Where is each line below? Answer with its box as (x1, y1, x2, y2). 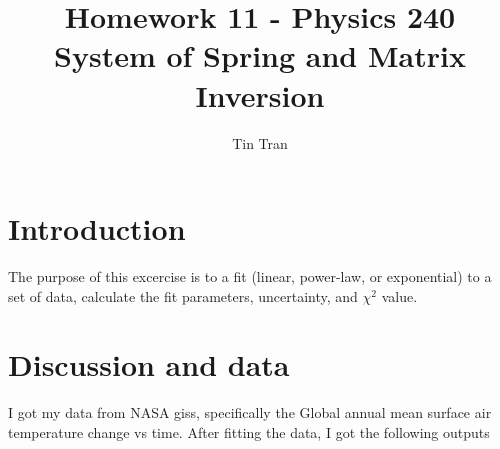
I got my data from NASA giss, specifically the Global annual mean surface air (8, 402, 492, 423)
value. (381, 285, 418, 306)
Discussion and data (8, 344, 290, 385)
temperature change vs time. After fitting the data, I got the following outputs (8, 421, 490, 442)
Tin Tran (232, 132, 288, 153)
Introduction (8, 208, 186, 249)
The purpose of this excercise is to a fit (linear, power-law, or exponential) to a (8, 266, 492, 287)
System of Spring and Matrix (54, 35, 466, 76)
